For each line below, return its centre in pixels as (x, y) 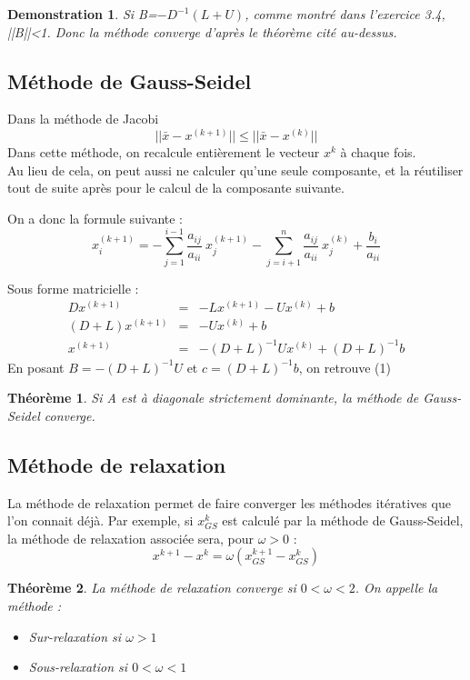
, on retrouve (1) (345, 367)
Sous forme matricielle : (73, 288)
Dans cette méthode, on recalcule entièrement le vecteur (164, 152)
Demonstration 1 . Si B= (82, 14)
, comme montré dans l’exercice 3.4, (345, 14)
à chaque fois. (378, 152)
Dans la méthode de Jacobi (83, 119)
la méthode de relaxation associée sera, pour (130, 538)
